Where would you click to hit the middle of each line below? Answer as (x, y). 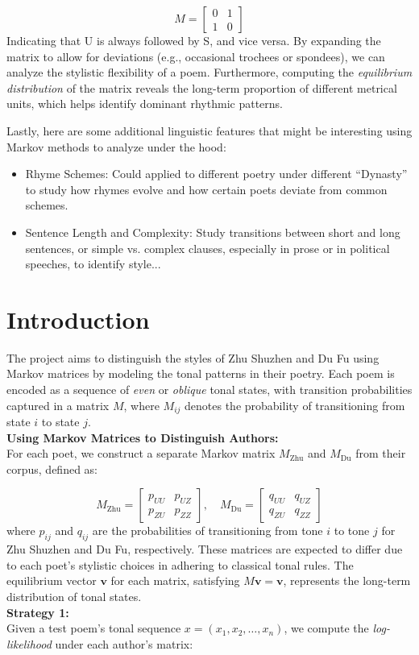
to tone (352, 531)
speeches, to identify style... (93, 264)
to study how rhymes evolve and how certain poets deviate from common (206, 189)
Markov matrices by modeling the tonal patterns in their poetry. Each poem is (201, 373)
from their (381, 453)
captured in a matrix (58, 405)
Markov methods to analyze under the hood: (116, 146)
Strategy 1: (38, 612)
